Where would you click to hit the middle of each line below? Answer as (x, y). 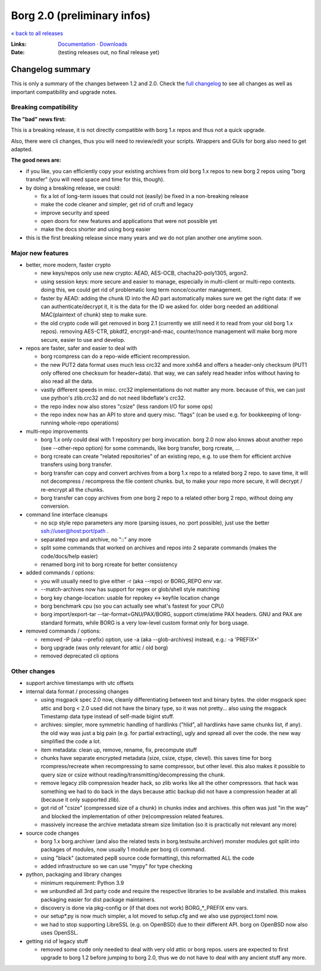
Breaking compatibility (45, 107)
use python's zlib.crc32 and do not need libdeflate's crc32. (113, 398)
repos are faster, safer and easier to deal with (81, 348)
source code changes (53, 833)
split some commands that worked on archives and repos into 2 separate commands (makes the (158, 548)
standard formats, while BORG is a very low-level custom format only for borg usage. (145, 623)
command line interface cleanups (67, 514)
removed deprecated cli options (80, 656)
